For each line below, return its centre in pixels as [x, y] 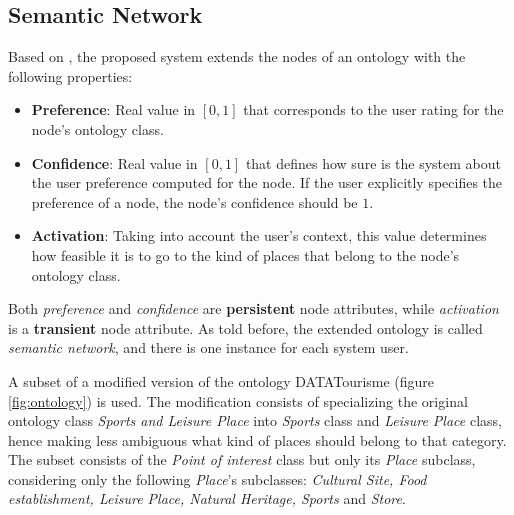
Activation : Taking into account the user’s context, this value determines [259, 235]
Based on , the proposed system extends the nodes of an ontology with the [237, 56]
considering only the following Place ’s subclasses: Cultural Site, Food [217, 478]
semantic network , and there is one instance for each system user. [208, 347]
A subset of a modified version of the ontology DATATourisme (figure [221, 380]
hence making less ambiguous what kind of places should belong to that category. [257, 439]
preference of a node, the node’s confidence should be [194, 201]
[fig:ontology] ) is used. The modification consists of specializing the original [238, 400]
